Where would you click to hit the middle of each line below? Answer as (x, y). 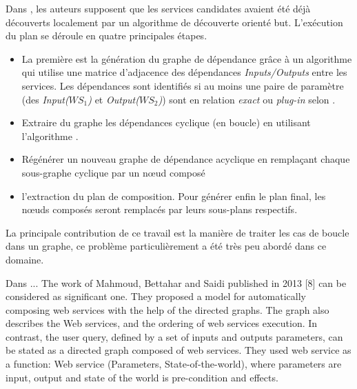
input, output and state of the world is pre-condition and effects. (142, 377)
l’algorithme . (50, 136)
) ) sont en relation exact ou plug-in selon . (247, 99)
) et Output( (113, 99)
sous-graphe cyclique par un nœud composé (113, 172)
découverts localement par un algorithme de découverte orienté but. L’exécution (174, 22)
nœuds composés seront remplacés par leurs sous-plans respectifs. (160, 209)
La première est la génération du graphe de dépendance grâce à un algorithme (187, 58)
